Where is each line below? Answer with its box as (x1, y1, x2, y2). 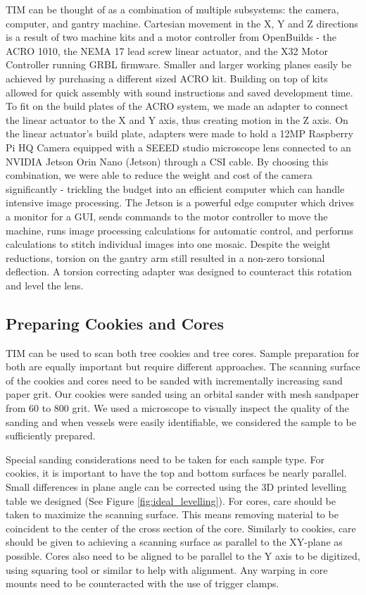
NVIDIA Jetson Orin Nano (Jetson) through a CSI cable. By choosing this (6, 154, 329, 168)
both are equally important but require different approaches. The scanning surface (6, 359, 360, 374)
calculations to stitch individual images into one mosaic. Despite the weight (6, 237, 331, 251)
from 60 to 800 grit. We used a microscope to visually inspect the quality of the (6, 401, 349, 415)
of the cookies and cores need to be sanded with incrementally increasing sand (6, 372, 343, 387)
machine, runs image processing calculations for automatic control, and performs (6, 223, 353, 237)
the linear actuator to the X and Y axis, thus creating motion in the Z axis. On (6, 112, 348, 127)
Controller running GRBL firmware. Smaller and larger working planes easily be (6, 57, 352, 72)
